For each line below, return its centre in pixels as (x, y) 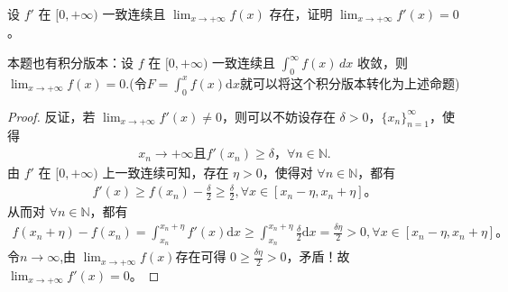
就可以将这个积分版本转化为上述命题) (350, 82)
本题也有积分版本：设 (70, 63)
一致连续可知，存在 (172, 173)
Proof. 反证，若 (51, 116)
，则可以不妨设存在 (278, 116)
